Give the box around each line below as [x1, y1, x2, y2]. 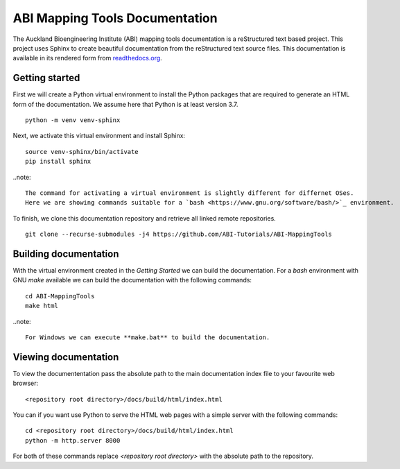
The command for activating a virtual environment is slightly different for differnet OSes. [25, 189, 354, 197]
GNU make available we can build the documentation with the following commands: [12, 276, 252, 284]
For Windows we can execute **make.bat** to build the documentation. [25, 334, 270, 341]
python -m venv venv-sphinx [25, 117, 121, 124]
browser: [12, 379, 39, 388]
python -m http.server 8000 [25, 436, 121, 444]
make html [25, 302, 58, 310]
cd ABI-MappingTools [25, 292, 95, 300]
